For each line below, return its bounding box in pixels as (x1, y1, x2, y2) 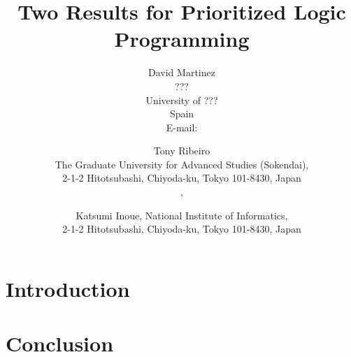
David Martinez (148, 65, 215, 80)
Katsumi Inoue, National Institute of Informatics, (76, 207, 288, 222)
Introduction (6, 274, 130, 303)
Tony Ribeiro (153, 143, 210, 158)
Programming (114, 24, 250, 53)
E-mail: (166, 119, 198, 134)
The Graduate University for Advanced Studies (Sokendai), (55, 156, 309, 171)
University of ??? (145, 92, 218, 107)
